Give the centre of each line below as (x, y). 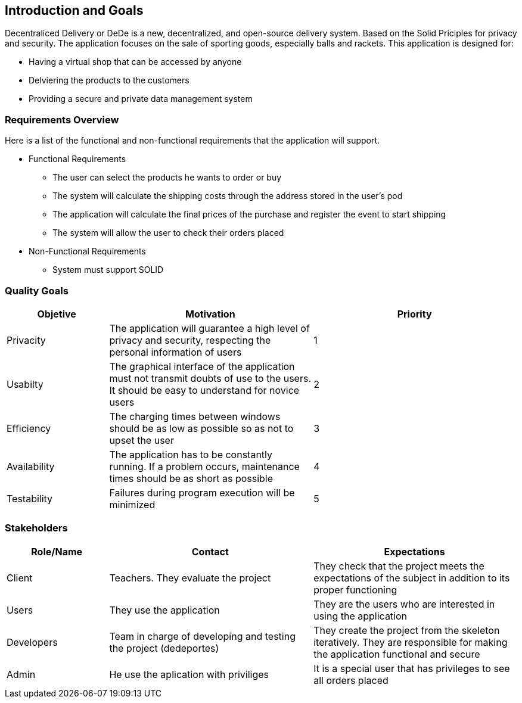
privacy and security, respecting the (190, 340)
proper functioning (355, 590)
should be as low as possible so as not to (201, 428)
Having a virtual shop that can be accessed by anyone (135, 62)
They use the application (164, 610)
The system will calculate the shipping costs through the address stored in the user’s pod (228, 196)
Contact (210, 551)
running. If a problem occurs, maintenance (204, 466)
